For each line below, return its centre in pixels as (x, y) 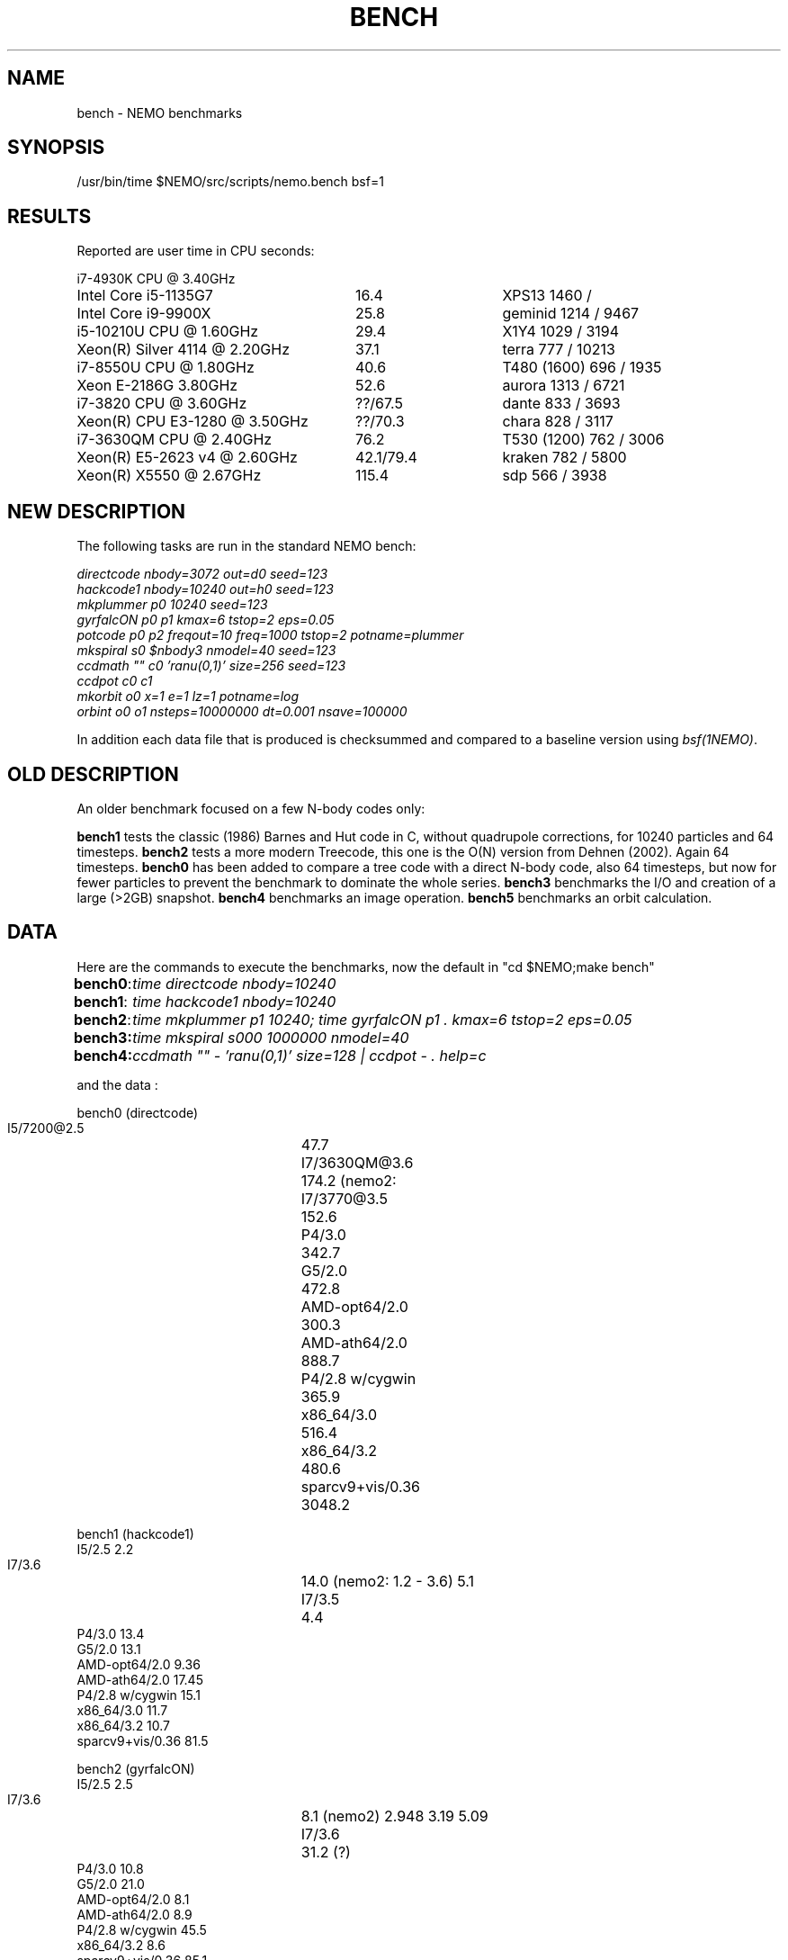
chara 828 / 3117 (558, 422)
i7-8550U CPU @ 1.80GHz (166, 368)
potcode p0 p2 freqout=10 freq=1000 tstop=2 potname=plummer (270, 635)
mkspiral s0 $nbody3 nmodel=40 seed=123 (206, 651)
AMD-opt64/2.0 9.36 (139, 1664)
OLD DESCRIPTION (93, 774)
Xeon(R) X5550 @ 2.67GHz (169, 476)
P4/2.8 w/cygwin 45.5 (142, 1929)
